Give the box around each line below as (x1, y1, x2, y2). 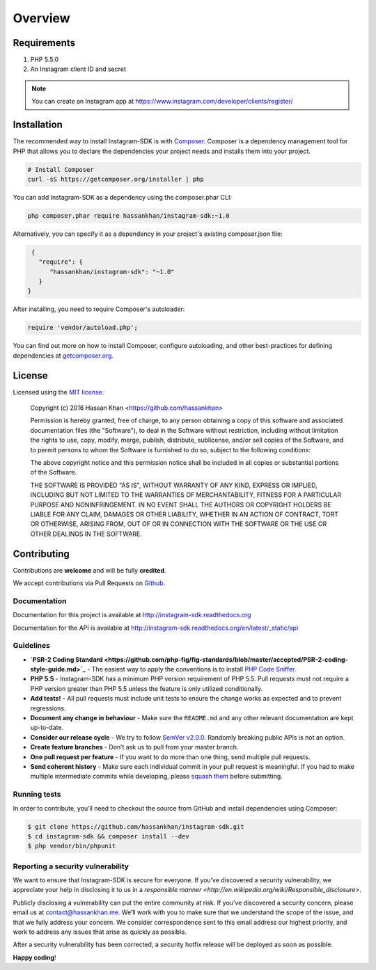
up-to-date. (30, 724, 64, 732)
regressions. (30, 703, 66, 713)
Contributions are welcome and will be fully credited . (13, 566, 166, 574)
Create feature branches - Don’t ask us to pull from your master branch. (30, 743, 239, 752)
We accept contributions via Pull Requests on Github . (13, 579, 166, 587)
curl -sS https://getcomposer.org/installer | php (27, 175, 205, 183)
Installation (13, 119, 63, 131)
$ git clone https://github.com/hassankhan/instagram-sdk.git (27, 822, 244, 831)
